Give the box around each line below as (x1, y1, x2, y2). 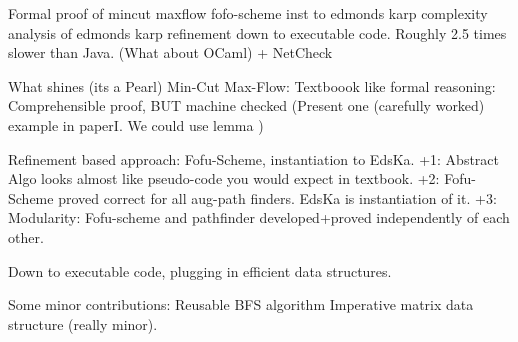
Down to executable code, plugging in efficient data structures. (8, 260, 392, 281)
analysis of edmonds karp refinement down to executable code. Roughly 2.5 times (8, 22, 507, 43)
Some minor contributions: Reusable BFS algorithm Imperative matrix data (8, 294, 474, 315)
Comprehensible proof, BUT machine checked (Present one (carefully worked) (8, 95, 485, 116)
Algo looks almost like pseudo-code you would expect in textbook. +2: (8, 168, 440, 189)
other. (8, 226, 44, 247)
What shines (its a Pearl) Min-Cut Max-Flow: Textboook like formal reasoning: (8, 75, 496, 96)
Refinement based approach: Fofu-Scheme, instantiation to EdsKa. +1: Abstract (8, 148, 499, 169)
